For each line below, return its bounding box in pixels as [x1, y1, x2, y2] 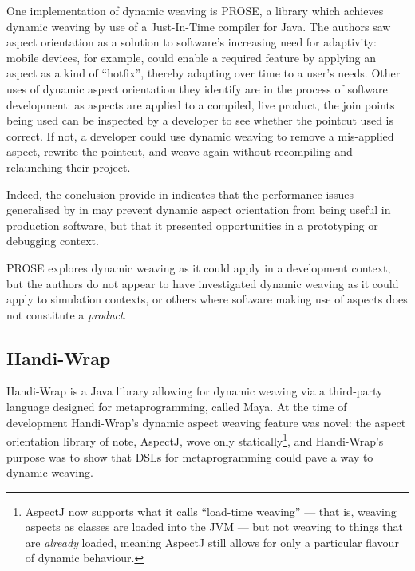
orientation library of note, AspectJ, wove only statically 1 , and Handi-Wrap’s [6, 430, 384, 449]
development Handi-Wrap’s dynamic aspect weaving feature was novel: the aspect [6, 414, 406, 430]
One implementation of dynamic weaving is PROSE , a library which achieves [6, 2, 384, 18]
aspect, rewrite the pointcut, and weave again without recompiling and [6, 143, 353, 160]
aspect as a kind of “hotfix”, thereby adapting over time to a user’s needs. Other [6, 65, 401, 81]
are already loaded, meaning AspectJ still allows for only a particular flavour [25, 533, 399, 550]
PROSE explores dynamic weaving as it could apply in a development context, [6, 259, 391, 276]
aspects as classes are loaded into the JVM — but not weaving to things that [25, 518, 404, 535]
